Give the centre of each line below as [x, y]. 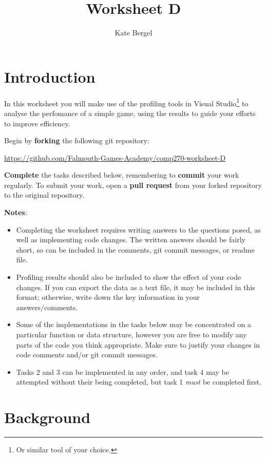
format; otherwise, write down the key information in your [108, 297]
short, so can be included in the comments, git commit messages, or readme [135, 249]
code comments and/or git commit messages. [87, 355]
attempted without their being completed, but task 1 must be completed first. [139, 382]
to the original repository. [44, 195]
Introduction [50, 76]
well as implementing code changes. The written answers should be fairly [131, 240]
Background [47, 417]
